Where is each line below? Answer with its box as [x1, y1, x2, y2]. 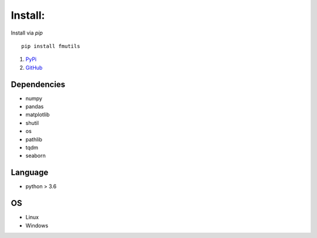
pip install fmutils [21, 43, 80, 49]
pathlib [25, 135, 42, 143]
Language [11, 168, 49, 178]
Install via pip [11, 29, 43, 36]
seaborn [25, 152, 46, 159]
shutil [25, 119, 39, 126]
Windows [25, 222, 49, 229]
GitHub [25, 64, 43, 71]
